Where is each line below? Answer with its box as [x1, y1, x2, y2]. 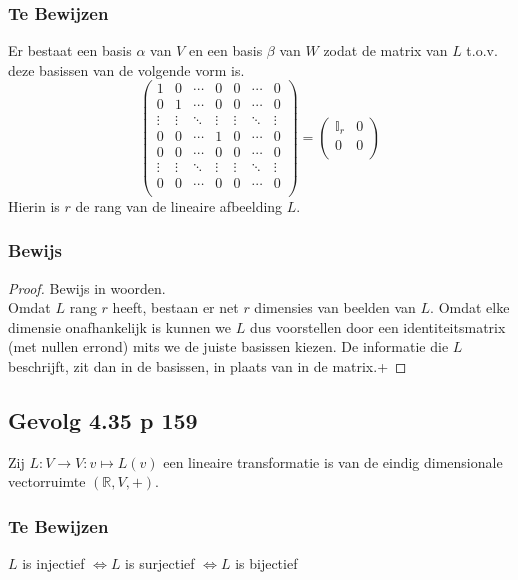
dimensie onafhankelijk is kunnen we [8, 316, 232, 337]
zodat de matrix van [323, 40, 448, 61]
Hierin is [8, 195, 60, 216]
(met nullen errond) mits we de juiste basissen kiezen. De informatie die [8, 336, 449, 357]
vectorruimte [8, 471, 86, 492]
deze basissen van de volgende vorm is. [8, 59, 245, 80]
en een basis [188, 40, 263, 61]
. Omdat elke [430, 297, 510, 318]
